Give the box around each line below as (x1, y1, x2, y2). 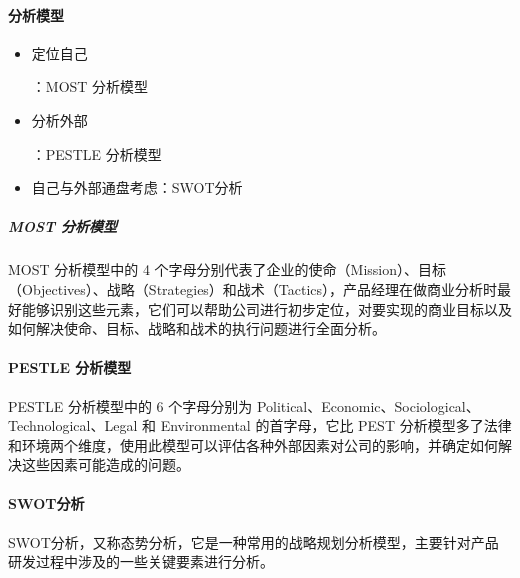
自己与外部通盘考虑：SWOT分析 (31, 177, 243, 198)
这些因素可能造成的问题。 (21, 454, 190, 475)
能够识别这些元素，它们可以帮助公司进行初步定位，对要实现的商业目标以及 (21, 298, 512, 319)
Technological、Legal (8, 415, 138, 436)
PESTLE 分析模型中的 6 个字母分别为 (8, 395, 253, 416)
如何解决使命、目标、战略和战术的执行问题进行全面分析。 (8, 318, 386, 339)
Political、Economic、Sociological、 (256, 395, 480, 416)
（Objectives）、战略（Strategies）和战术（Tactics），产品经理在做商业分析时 (8, 278, 498, 299)
